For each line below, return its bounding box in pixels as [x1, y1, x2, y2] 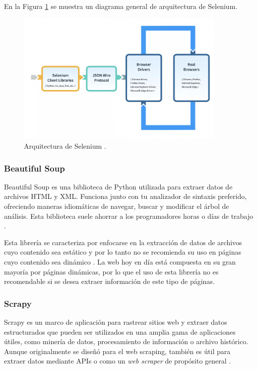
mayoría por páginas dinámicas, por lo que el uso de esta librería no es [4, 266, 219, 277]
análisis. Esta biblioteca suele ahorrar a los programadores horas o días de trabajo [4, 210, 254, 221]
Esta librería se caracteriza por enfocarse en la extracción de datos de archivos [4, 237, 242, 247]
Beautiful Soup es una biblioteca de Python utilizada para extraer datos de [4, 181, 233, 191]
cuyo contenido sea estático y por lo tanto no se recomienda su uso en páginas [4, 247, 242, 257]
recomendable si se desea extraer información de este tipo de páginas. [4, 276, 215, 286]
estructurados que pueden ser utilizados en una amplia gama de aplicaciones [4, 326, 236, 337]
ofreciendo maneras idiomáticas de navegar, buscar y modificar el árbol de [4, 201, 229, 211]
